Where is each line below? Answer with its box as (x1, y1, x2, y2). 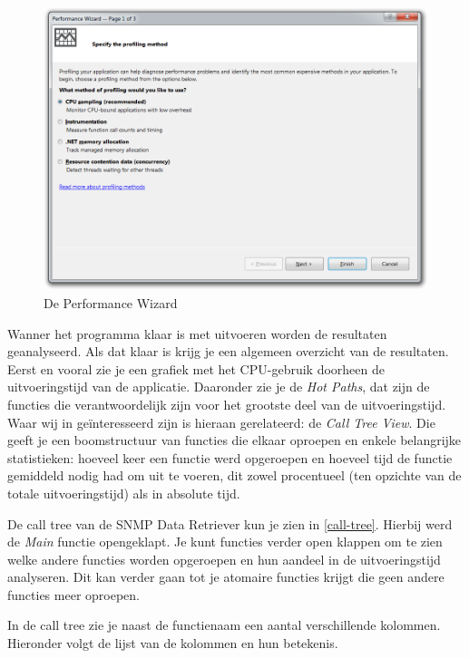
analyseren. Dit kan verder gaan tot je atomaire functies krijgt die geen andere (7, 567, 445, 586)
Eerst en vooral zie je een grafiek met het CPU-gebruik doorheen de (7, 359, 385, 378)
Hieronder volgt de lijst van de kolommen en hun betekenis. (7, 634, 338, 653)
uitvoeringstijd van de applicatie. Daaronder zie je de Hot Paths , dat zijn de (7, 377, 430, 396)
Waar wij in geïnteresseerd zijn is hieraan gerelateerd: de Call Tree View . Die (7, 412, 435, 431)
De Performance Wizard (44, 293, 178, 312)
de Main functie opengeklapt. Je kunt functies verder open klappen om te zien (7, 532, 443, 551)
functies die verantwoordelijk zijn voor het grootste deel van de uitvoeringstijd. (7, 394, 446, 413)
